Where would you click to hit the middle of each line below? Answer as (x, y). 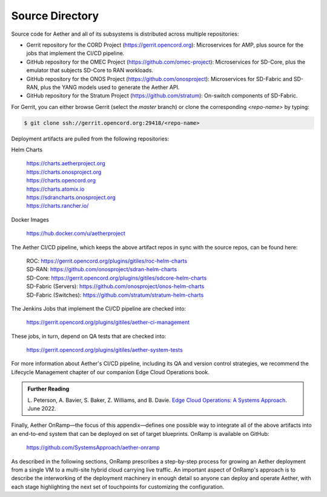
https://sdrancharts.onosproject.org (71, 197)
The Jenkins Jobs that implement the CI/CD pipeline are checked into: (99, 308)
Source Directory (55, 16)
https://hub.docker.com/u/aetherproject (76, 234)
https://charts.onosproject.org (64, 172)
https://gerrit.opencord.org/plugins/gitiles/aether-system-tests (104, 350)
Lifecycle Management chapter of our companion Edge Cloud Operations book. (111, 372)
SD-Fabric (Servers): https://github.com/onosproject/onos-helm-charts (115, 286)
